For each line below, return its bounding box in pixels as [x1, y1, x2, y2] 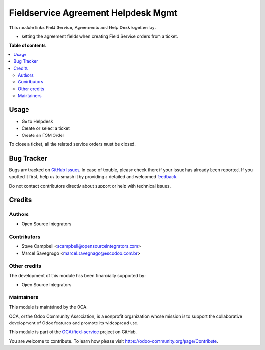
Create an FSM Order [21, 132, 65, 138]
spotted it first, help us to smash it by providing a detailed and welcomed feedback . [9, 174, 178, 180]
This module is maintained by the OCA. [9, 304, 88, 310]
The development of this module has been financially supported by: [9, 272, 146, 278]
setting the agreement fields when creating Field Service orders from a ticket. [21, 33, 179, 39]
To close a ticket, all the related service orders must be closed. [9, 141, 136, 147]
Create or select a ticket [21, 125, 70, 131]
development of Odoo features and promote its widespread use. [9, 320, 139, 326]
